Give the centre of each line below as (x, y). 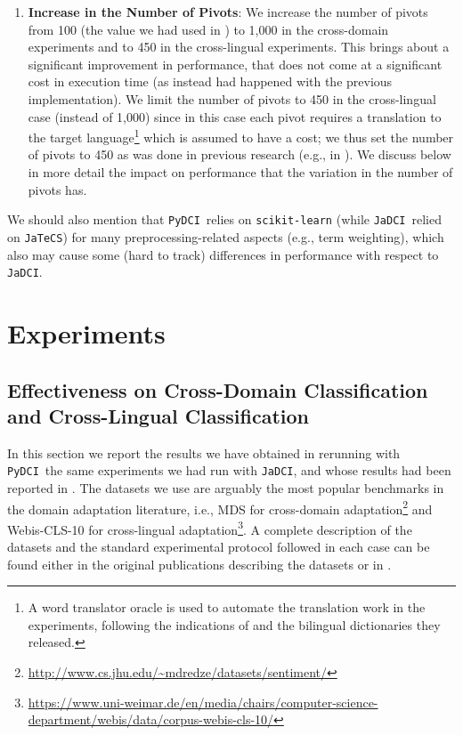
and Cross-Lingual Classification (158, 415)
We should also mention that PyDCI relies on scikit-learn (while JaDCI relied (224, 219)
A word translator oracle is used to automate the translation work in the (227, 607)
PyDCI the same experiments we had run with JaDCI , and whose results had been (229, 470)
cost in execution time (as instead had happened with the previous (210, 81)
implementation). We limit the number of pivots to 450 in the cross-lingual (232, 98)
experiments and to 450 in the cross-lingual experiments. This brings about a (239, 47)
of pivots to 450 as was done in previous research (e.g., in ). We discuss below (240, 154)
